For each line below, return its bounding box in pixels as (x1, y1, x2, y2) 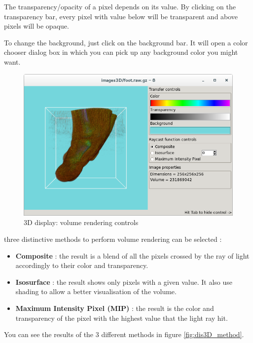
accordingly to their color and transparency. (15, 260, 148, 270)
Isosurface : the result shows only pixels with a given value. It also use (15, 276, 233, 287)
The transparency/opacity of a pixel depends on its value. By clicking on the (4, 1, 236, 11)
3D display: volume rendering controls (24, 217, 139, 228)
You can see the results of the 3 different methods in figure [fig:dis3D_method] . (4, 329, 244, 340)
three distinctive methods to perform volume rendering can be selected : (4, 234, 222, 244)
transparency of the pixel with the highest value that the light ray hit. (15, 312, 228, 323)
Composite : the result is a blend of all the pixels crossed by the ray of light (15, 250, 250, 261)
